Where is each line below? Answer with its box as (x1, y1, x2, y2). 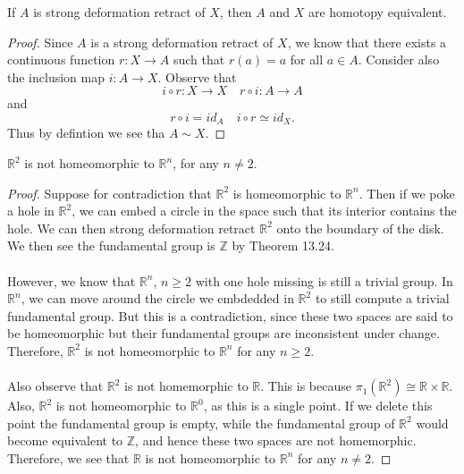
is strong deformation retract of (33, 3, 206, 21)
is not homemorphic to (124, 377, 249, 395)
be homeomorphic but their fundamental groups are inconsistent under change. (7, 324, 440, 343)
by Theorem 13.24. (232, 236, 334, 255)
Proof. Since (7, 32, 73, 51)
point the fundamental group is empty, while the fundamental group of (7, 413, 395, 432)
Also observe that (7, 377, 104, 395)
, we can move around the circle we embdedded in (21, 289, 294, 308)
